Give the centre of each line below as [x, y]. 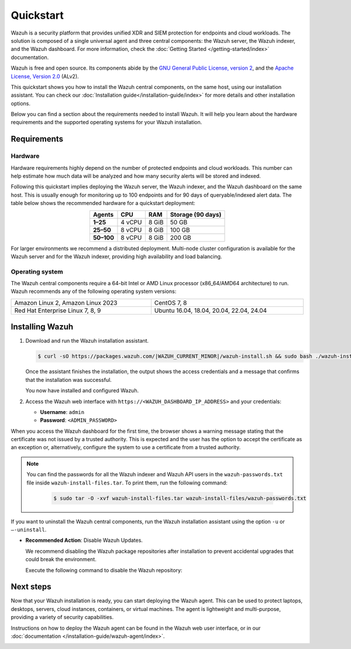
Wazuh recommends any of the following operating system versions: [94, 291]
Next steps [31, 587]
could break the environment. [61, 559]
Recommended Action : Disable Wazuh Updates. [84, 540]
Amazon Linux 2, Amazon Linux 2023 [66, 303]
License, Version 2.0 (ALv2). [45, 76]
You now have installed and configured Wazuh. [82, 391]
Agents [103, 214]
